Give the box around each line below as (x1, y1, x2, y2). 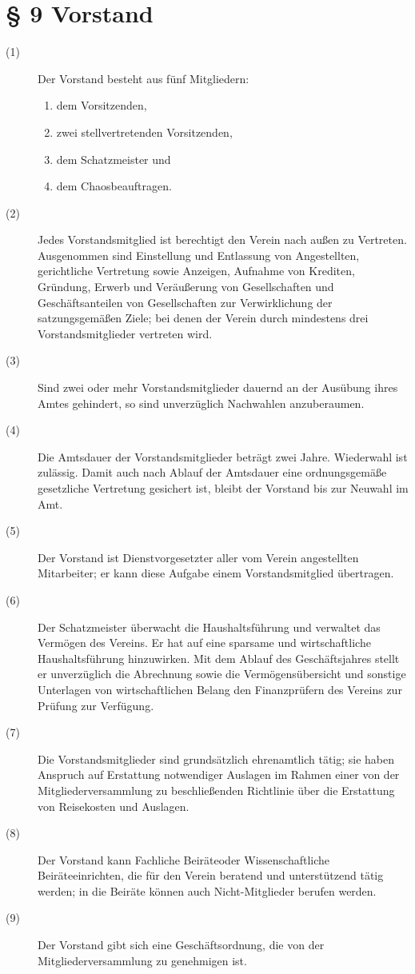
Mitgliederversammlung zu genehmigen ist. (38, 952, 247, 968)
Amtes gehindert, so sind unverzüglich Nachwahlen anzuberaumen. (38, 394, 365, 411)
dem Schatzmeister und (56, 150, 171, 167)
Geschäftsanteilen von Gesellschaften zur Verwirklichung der (38, 293, 333, 310)
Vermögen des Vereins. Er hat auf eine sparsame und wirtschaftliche (38, 634, 371, 651)
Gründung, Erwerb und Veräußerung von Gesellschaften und (38, 278, 334, 295)
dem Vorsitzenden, (56, 97, 147, 114)
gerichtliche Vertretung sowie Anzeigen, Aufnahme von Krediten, (38, 262, 355, 279)
